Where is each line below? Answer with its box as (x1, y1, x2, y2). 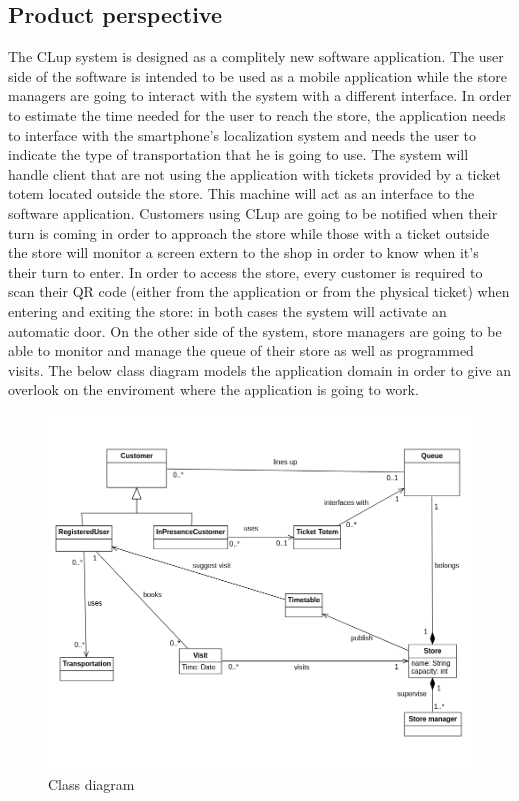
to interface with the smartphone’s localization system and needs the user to (8, 124, 476, 145)
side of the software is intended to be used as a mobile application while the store (8, 65, 508, 86)
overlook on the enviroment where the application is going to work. (8, 379, 419, 400)
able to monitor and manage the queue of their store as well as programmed (8, 340, 474, 361)
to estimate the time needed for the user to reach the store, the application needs (8, 104, 506, 125)
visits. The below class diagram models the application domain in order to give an (8, 359, 511, 380)
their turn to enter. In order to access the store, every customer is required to (8, 261, 483, 282)
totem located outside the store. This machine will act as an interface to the (8, 183, 475, 204)
